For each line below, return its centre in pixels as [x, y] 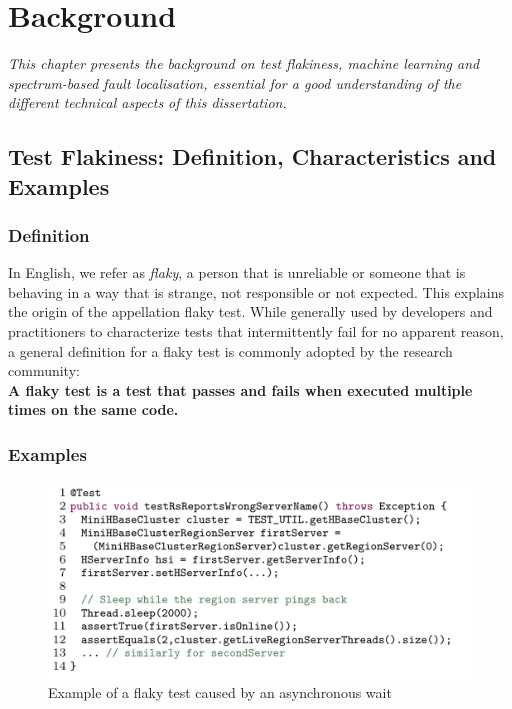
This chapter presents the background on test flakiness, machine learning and [244, 63]
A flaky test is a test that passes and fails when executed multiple [240, 389]
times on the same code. [93, 409]
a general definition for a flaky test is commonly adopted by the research [230, 350]
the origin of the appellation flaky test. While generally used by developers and [250, 311]
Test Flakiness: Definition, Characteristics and [252, 156]
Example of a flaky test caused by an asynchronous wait [220, 692]
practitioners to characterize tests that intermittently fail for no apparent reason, [256, 331]
